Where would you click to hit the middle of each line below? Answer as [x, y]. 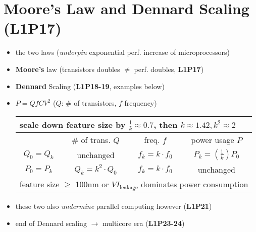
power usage [213, 140]
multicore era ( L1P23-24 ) [143, 223]
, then [166, 124]
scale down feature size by [72, 124]
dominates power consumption [195, 184]
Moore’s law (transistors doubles [68, 69]
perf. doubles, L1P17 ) [169, 69]
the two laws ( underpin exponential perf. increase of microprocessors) [123, 52]
